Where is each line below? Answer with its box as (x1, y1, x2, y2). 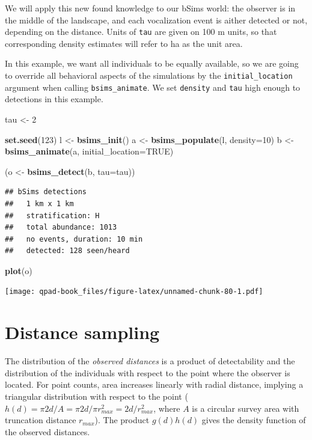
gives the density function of (201, 414, 306, 426)
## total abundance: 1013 (5, 223, 117, 232)
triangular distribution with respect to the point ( (5, 390, 188, 403)
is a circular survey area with (192, 402, 299, 414)
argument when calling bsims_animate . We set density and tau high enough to (5, 81, 301, 93)
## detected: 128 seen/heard (5, 246, 130, 255)
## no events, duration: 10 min (5, 234, 143, 243)
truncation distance (5, 414, 76, 426)
